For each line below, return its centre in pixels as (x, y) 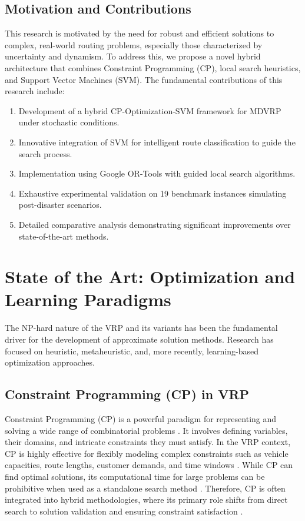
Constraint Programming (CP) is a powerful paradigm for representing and (141, 419)
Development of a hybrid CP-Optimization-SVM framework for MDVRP (150, 110)
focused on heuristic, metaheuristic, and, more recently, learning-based (132, 351)
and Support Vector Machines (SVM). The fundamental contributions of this (144, 79)
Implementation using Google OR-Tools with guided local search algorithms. (157, 173)
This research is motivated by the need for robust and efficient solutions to (140, 33)
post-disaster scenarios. (60, 205)
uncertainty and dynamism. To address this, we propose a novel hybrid (133, 56)
